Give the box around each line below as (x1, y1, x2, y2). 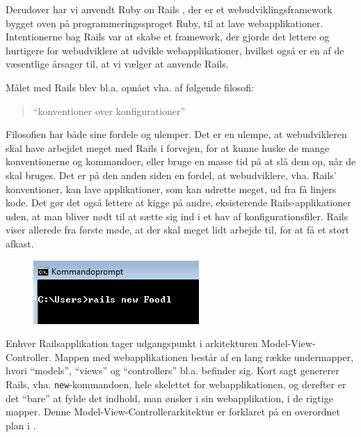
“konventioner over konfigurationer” (33, 103, 186, 118)
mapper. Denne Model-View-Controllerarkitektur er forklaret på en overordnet (6, 404, 340, 419)
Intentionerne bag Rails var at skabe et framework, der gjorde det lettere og (6, 29, 330, 44)
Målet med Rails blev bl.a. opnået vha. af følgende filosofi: (6, 79, 254, 94)
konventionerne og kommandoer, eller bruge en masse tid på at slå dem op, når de (6, 154, 356, 169)
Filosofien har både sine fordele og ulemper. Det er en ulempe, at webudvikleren (6, 127, 347, 141)
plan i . (6, 417, 36, 432)
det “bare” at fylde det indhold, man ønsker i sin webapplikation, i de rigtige (6, 390, 333, 405)
